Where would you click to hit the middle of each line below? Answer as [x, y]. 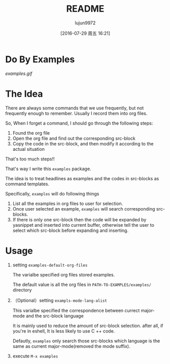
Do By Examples [40, 59]
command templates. [27, 184]
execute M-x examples [35, 356]
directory [22, 290]
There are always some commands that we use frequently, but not [75, 108]
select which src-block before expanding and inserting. [70, 230]
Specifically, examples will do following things [52, 193]
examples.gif [19, 73]
